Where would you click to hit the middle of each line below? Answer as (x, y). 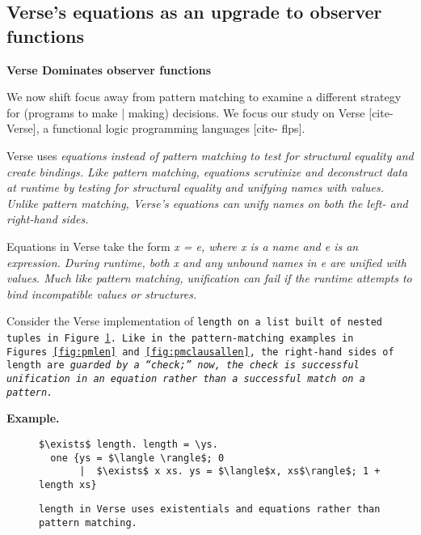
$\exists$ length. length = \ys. (128, 444)
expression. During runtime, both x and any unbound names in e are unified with (206, 262)
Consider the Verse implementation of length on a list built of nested (194, 321)
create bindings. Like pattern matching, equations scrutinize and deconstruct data (207, 171)
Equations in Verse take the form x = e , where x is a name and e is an (183, 246)
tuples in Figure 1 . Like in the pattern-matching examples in (180, 336)
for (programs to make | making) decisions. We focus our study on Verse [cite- (200, 112)
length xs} (68, 484)
